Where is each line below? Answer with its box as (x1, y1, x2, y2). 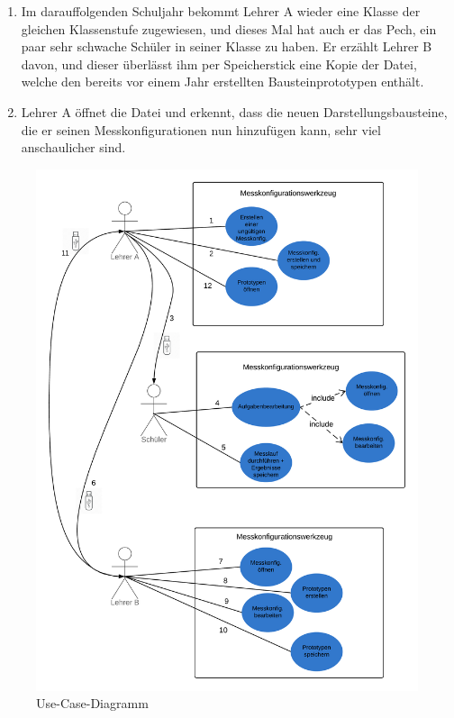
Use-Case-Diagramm (36, 694, 149, 713)
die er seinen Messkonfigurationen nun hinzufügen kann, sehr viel (21, 120, 381, 139)
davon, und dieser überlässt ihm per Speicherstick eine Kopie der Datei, (21, 54, 417, 73)
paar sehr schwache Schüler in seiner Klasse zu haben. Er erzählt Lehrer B (21, 37, 432, 56)
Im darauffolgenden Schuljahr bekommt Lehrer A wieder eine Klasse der (21, 2, 421, 20)
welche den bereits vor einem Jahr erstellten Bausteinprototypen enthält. (21, 72, 424, 91)
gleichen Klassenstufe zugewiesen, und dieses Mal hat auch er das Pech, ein (21, 19, 437, 38)
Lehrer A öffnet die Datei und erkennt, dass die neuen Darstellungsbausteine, (21, 102, 448, 121)
